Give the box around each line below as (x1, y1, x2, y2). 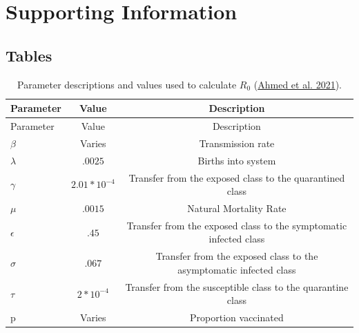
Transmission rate (199, 135, 275, 150)
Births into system (197, 153, 276, 167)
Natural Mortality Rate (187, 200, 287, 215)
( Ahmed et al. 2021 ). (253, 77, 342, 91)
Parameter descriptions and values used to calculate (17, 77, 237, 91)
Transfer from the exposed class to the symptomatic (126, 218, 347, 232)
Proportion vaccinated (190, 310, 284, 325)
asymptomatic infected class (177, 262, 296, 276)
